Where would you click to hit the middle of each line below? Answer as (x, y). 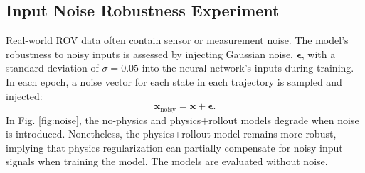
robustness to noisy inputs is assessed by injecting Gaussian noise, (150, 54)
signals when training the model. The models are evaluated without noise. (167, 161)
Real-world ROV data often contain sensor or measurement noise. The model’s (177, 40)
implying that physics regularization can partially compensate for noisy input (174, 147)
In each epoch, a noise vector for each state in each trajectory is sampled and (174, 81)
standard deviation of (52, 68)
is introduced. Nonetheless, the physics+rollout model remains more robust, (171, 134)
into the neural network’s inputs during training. (248, 68)
